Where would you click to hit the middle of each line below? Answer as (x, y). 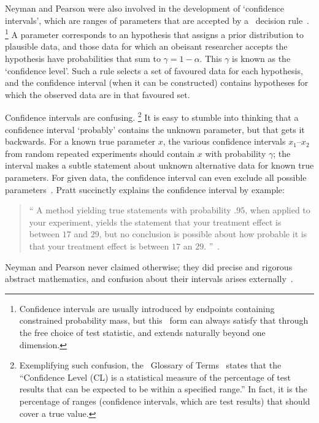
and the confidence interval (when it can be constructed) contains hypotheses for (157, 82)
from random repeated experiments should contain (100, 153)
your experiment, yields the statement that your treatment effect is (155, 222)
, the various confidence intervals (224, 141)
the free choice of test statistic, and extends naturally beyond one (142, 332)
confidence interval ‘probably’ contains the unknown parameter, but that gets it (155, 129)
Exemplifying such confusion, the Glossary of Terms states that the (150, 365)
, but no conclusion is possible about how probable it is (203, 234)
